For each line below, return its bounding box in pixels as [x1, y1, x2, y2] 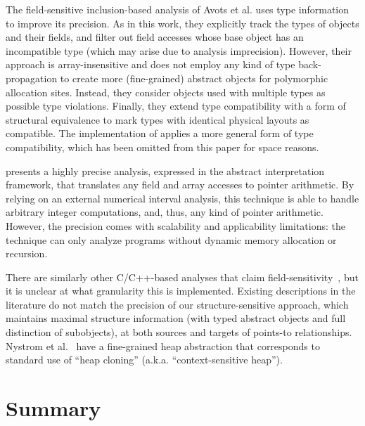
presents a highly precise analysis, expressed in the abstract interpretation [6, 163, 325, 178]
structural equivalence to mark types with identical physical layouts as [6, 112, 309, 127]
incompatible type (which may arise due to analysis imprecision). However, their [6, 43, 352, 58]
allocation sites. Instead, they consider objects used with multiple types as [6, 84, 326, 99]
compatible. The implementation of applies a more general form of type [6, 126, 314, 141]
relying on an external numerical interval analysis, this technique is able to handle [6, 191, 359, 205]
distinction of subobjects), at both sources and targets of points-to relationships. [6, 325, 352, 340]
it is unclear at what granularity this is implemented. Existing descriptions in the [6, 283, 356, 298]
